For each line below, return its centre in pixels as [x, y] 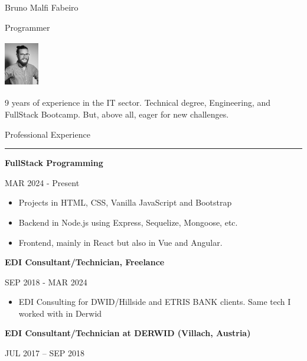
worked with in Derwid [60, 313]
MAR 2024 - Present [42, 182]
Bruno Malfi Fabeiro [42, 7]
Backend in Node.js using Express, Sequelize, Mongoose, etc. [128, 222]
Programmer [27, 27]
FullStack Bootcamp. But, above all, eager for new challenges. [117, 114]
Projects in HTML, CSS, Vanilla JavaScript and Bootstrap [125, 202]
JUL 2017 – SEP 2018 [45, 353]
